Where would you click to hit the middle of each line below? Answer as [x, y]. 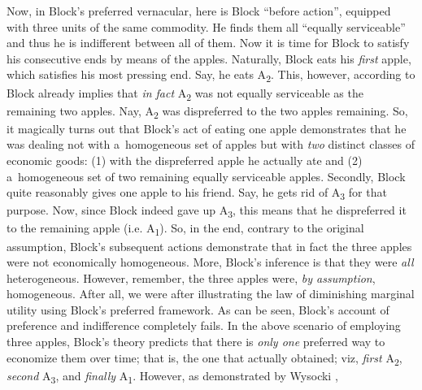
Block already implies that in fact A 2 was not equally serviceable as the [185, 93]
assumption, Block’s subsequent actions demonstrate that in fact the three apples [209, 246]
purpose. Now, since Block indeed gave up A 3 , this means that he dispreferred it [207, 211]
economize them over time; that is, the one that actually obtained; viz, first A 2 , [204, 358]
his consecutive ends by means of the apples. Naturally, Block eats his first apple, [209, 58]
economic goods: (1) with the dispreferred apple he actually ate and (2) [185, 160]
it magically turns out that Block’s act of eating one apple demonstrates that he [207, 128]
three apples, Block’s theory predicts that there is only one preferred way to [196, 342]
